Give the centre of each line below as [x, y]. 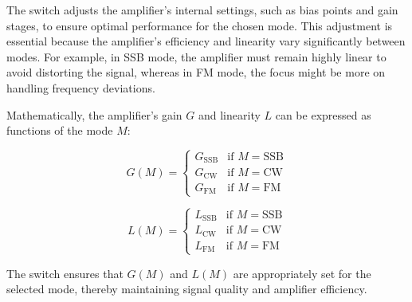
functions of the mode [60, 130]
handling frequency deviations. [81, 87]
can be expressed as [323, 114]
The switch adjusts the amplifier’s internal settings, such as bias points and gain [202, 10]
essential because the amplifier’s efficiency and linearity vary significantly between [206, 41]
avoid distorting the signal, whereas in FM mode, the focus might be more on [196, 72]
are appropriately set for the [302, 273]
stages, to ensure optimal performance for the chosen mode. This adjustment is [200, 25]
